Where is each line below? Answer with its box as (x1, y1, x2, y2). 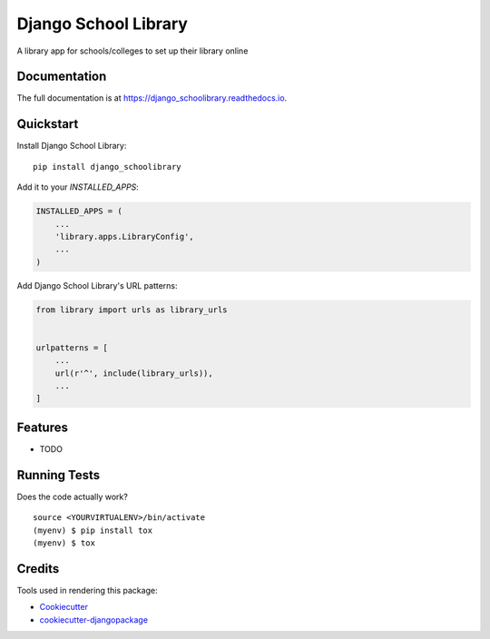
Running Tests (16, 467, 100, 483)
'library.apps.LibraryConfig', (54, 231, 194, 241)
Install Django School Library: (16, 141, 127, 152)
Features (16, 419, 68, 435)
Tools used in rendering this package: (16, 585, 158, 595)
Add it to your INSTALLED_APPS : (16, 182, 140, 192)
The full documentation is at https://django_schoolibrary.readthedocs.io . (16, 93, 288, 103)
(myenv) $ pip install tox (33, 525, 153, 536)
